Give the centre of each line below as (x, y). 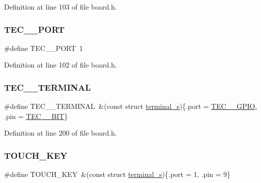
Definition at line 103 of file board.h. (60, 7)
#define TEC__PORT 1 (44, 48)
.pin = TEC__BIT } (36, 116)
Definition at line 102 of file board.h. (60, 65)
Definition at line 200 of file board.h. (60, 133)
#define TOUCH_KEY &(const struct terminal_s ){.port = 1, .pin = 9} (117, 174)
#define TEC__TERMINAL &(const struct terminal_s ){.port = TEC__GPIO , (131, 106)
